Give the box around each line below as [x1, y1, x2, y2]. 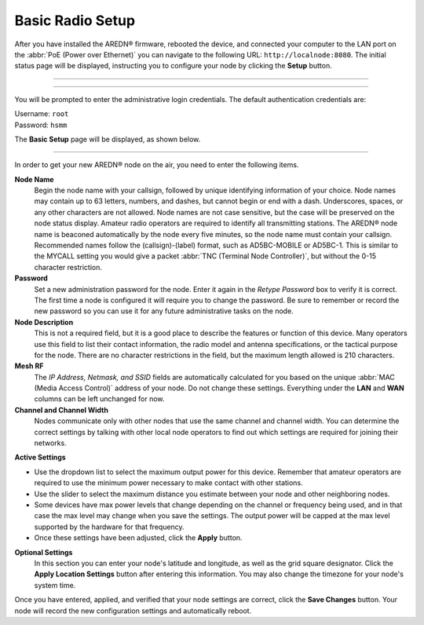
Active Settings [14, 452, 66, 462]
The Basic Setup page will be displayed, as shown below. [14, 134, 201, 144]
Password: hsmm [14, 120, 68, 130]
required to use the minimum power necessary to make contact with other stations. [34, 478, 303, 488]
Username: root [14, 109, 69, 119]
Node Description [14, 317, 74, 327]
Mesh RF [14, 361, 44, 371]
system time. [34, 580, 76, 590]
